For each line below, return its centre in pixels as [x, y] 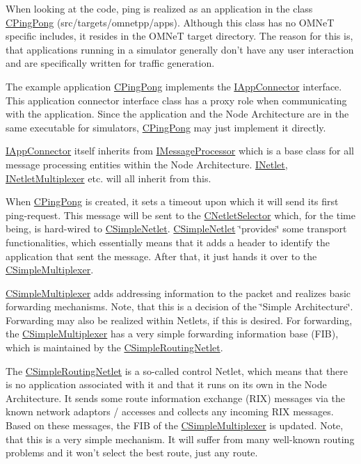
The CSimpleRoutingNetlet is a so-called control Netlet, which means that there [177, 370]
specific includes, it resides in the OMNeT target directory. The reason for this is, [179, 36]
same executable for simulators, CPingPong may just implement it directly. [166, 127]
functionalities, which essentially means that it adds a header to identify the [168, 242]
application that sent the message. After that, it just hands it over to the [161, 256]
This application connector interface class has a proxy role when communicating [176, 100]
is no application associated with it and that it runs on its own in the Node [166, 384]
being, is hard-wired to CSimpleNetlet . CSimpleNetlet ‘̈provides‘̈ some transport [176, 229]
